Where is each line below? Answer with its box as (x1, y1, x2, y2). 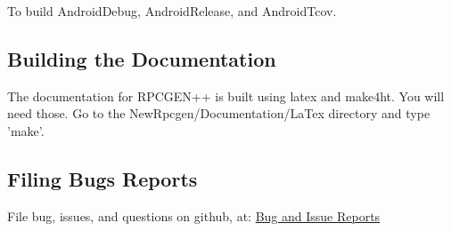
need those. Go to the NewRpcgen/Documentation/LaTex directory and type (7, 104, 430, 123)
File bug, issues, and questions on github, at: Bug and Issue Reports (7, 206, 381, 225)
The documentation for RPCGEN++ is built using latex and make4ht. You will (7, 86, 445, 105)
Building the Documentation (7, 44, 276, 72)
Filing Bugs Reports (7, 164, 198, 192)
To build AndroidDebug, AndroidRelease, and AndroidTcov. (7, 2, 337, 20)
